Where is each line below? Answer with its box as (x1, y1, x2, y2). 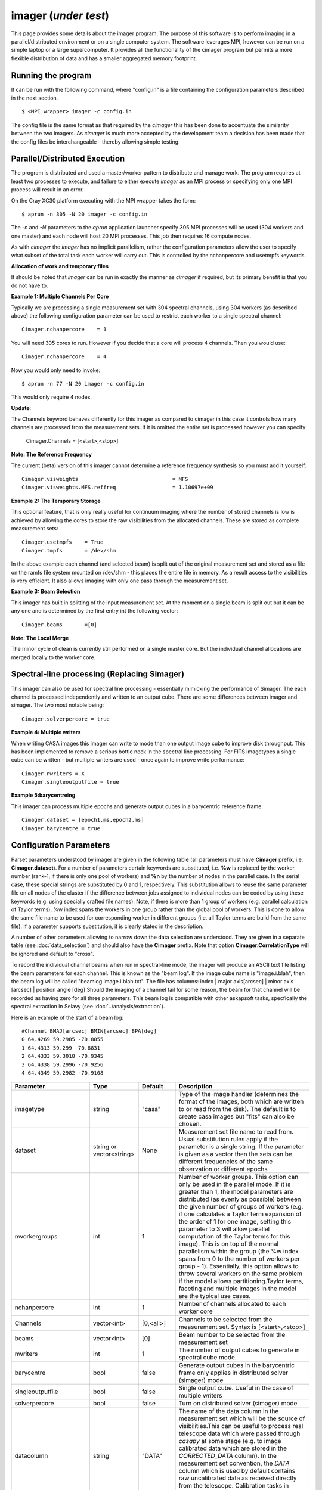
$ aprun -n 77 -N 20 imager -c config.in (21, 380, 144, 387)
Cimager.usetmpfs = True (21, 539, 104, 545)
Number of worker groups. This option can (178, 1173, 299, 1181)
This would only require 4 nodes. (11, 393, 92, 401)
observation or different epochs (178, 1165, 268, 1174)
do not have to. (11, 282, 48, 289)
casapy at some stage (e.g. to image (178, 1437, 281, 1445)
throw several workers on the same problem (178, 1269, 302, 1278)
